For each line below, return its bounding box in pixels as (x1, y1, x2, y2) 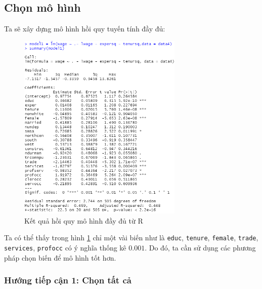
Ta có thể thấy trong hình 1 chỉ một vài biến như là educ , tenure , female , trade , (4, 232, 258, 243)
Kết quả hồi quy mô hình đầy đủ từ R (24, 215, 143, 226)
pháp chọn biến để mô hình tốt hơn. (4, 252, 116, 263)
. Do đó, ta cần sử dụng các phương (145, 242, 256, 253)
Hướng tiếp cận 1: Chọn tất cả (4, 274, 132, 286)
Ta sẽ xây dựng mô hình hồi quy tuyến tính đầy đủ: (4, 23, 165, 34)
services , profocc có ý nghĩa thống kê (4, 242, 126, 253)
